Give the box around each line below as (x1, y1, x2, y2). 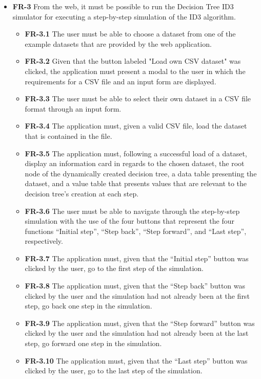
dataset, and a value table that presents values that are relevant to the (25, 178, 247, 189)
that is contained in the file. (25, 130, 112, 141)
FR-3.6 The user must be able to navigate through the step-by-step (25, 205, 240, 216)
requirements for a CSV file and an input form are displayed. (25, 76, 216, 86)
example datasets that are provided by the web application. (25, 38, 212, 49)
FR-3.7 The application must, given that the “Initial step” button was (25, 252, 249, 263)
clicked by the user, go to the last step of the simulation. (25, 365, 203, 376)
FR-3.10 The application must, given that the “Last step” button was (25, 355, 248, 366)
